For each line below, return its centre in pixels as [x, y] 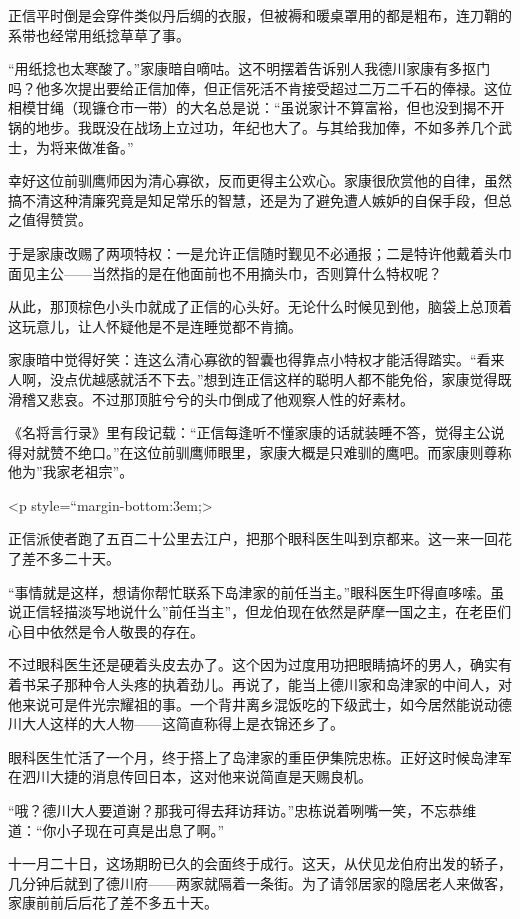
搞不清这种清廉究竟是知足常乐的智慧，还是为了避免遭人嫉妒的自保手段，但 [253, 199]
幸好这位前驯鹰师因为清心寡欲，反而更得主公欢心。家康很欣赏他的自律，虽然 [260, 180]
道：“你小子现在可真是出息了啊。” [116, 829]
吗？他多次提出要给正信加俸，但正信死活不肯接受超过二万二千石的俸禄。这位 [260, 87]
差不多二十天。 [70, 558]
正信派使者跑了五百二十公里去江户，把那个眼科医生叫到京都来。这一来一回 [253, 538]
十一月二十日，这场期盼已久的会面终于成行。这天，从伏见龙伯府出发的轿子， [260, 863]
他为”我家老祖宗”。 [71, 471]
